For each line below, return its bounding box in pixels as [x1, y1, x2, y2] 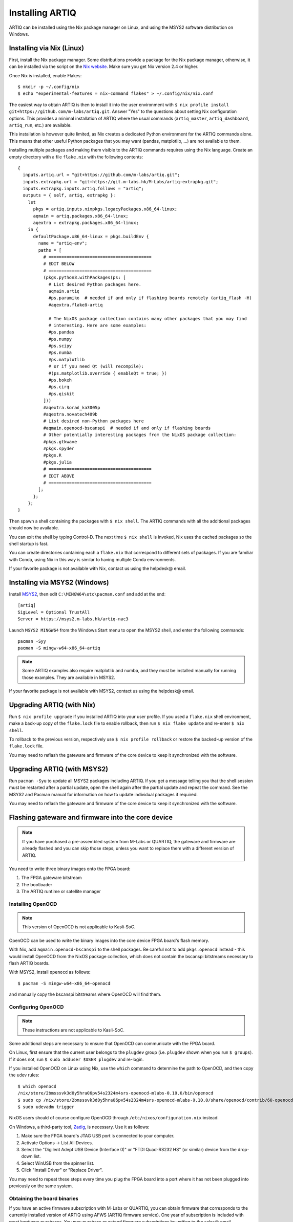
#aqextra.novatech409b [43, 411, 98, 417]
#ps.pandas [48, 329, 75, 335]
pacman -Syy [18, 638, 46, 644]
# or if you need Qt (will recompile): [48, 364, 144, 369]
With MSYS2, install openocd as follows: [9, 969, 91, 975]
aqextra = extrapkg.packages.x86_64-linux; [33, 220, 139, 226]
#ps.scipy [48, 343, 72, 349]
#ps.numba [48, 350, 72, 355]
